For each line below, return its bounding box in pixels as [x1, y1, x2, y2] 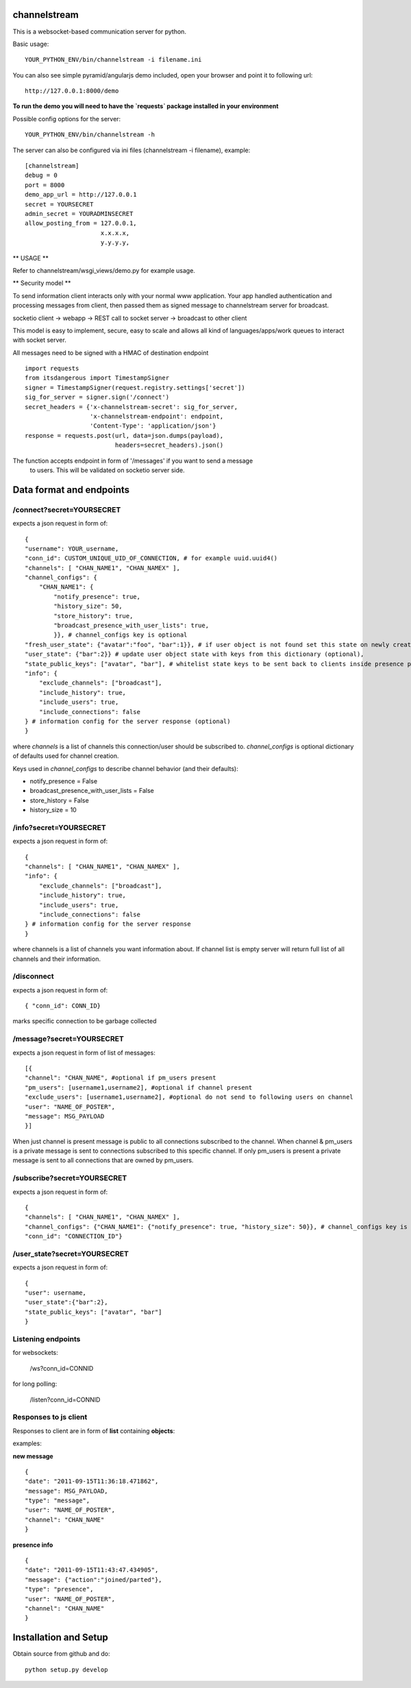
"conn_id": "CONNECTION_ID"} [25, 1232, 123, 1240]
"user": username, [25, 1289, 87, 1297]
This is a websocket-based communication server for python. [12, 27, 186, 36]
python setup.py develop [25, 1665, 108, 1674]
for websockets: [12, 1349, 58, 1357]
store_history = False [29, 796, 89, 805]
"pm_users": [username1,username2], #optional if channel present [25, 1084, 253, 1091]
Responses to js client [12, 1412, 88, 1422]
